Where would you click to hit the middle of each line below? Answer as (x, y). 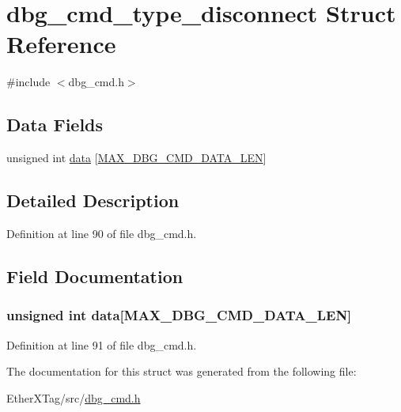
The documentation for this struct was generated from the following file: (182, 371)
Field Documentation (95, 276)
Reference (61, 44)
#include (28, 82)
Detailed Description (93, 200)
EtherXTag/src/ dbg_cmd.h (74, 397)
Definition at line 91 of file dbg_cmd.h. (102, 344)
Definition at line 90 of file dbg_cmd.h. (102, 233)
